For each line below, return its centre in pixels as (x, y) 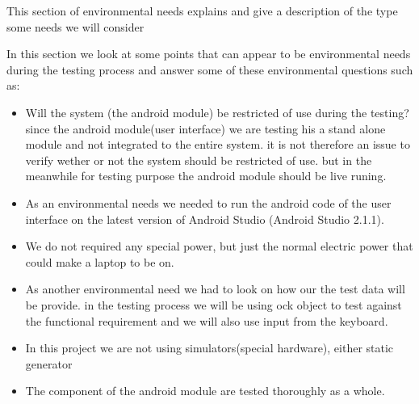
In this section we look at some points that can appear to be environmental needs (209, 54)
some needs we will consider (75, 26)
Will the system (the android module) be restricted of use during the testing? (217, 112)
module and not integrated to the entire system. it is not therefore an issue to (218, 144)
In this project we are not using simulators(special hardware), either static (209, 348)
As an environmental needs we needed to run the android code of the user (208, 202)
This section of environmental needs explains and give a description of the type (202, 11)
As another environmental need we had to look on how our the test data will (215, 289)
